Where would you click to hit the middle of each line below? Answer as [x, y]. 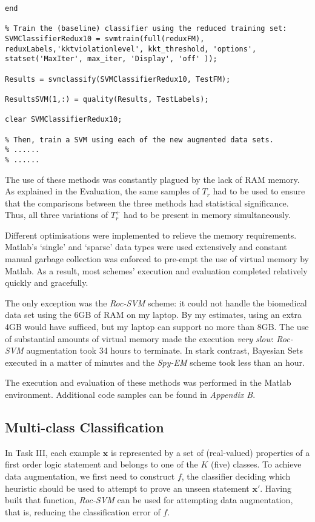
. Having [276, 488]
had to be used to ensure [259, 191]
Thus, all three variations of [57, 215]
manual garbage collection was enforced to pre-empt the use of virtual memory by [157, 259]
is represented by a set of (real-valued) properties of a [210, 452]
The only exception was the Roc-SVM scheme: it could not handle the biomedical [156, 302]
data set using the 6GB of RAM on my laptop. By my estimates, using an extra [153, 315]
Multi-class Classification [85, 427]
